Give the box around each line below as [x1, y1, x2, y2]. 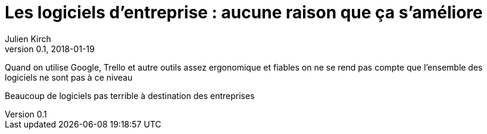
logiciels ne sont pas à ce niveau [5, 72, 133, 82]
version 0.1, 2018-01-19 [5, 43, 95, 54]
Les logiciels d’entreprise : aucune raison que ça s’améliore [5, 2, 483, 23]
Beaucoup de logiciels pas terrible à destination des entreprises [5, 90, 255, 101]
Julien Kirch [5, 33, 51, 44]
